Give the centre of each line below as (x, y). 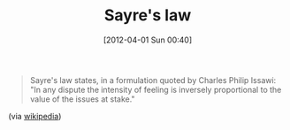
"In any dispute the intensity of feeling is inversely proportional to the (156, 89)
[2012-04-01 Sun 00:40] (148, 40)
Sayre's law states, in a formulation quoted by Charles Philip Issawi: (153, 80)
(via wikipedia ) (35, 116)
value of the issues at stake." (82, 99)
